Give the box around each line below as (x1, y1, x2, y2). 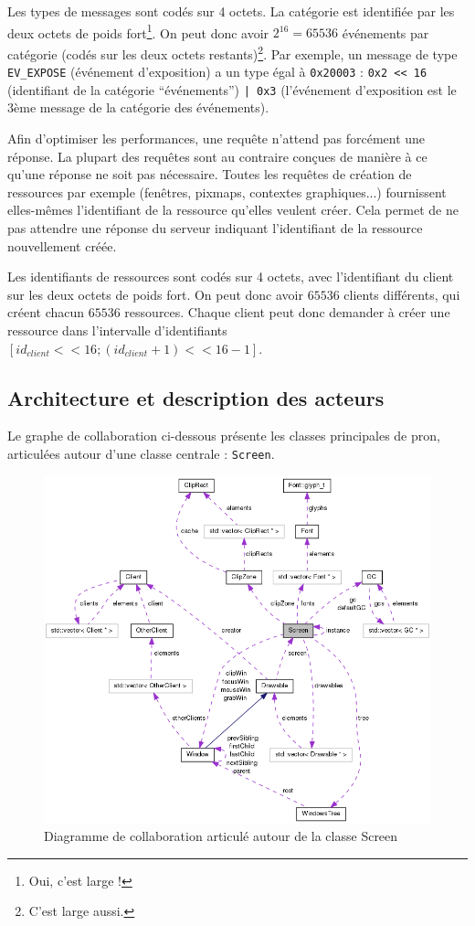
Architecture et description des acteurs (7, 383, 385, 411)
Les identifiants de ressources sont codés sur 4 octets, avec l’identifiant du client (7, 267, 454, 286)
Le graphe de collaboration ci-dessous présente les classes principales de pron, (7, 426, 440, 445)
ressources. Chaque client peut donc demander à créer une (124, 303, 450, 322)
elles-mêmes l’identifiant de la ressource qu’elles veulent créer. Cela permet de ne (7, 200, 459, 219)
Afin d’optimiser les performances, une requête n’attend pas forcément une (7, 129, 426, 147)
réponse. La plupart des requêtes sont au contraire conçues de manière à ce (7, 146, 427, 165)
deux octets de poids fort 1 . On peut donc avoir (7, 20, 269, 42)
